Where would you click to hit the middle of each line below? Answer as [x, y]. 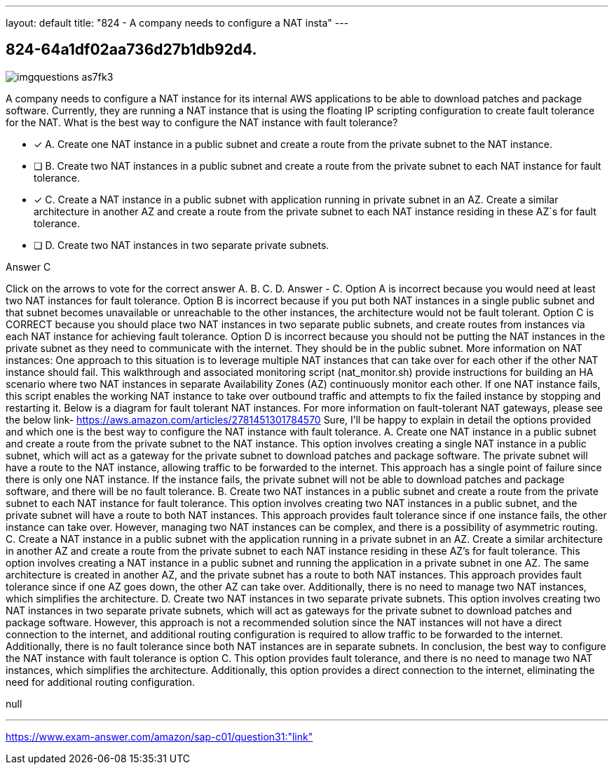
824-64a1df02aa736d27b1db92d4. [131, 50]
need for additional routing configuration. [101, 682]
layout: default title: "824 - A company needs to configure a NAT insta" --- [177, 23]
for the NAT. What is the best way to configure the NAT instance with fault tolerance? [202, 122]
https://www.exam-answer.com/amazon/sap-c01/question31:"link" [159, 736]
